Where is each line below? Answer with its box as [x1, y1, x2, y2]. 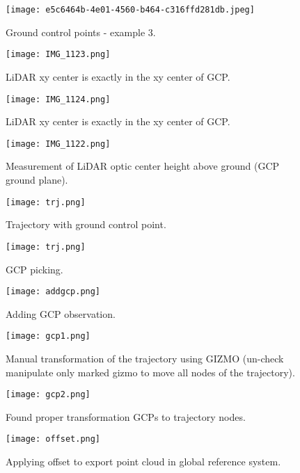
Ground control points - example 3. [6, 24, 156, 39]
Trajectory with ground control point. [6, 217, 166, 232]
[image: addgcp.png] [6, 287, 101, 297]
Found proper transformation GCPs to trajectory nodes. [6, 409, 246, 424]
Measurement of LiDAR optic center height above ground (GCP [6, 159, 280, 173]
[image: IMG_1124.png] [6, 94, 111, 104]
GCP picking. [6, 262, 63, 276]
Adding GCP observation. [6, 306, 116, 321]
